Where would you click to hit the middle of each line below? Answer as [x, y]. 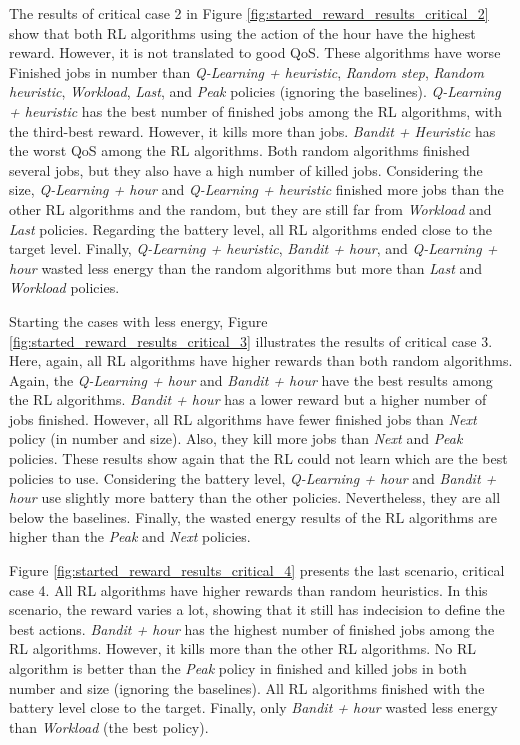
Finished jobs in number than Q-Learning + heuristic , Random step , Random [246, 71]
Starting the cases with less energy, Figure [138, 320]
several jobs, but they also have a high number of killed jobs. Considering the [246, 169]
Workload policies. [64, 287]
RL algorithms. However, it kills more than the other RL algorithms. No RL [243, 648]
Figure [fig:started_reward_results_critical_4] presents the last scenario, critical [257, 570]
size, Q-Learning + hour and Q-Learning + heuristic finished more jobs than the [256, 189]
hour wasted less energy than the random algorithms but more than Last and [246, 267]
